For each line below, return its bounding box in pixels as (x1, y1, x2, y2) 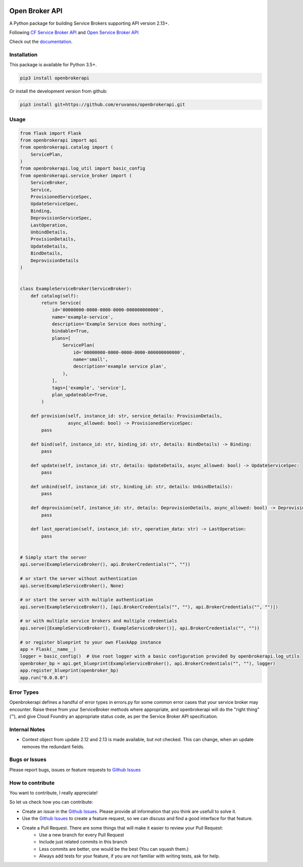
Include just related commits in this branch (39, 839, 128, 845)
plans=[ (52, 335, 71, 341)
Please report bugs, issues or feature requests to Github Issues (9, 766, 141, 773)
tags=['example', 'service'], (52, 384, 127, 391)
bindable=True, (52, 328, 89, 334)
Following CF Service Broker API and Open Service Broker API (9, 29, 139, 35)
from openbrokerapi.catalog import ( (20, 144, 114, 150)
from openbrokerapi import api (20, 137, 98, 143)
